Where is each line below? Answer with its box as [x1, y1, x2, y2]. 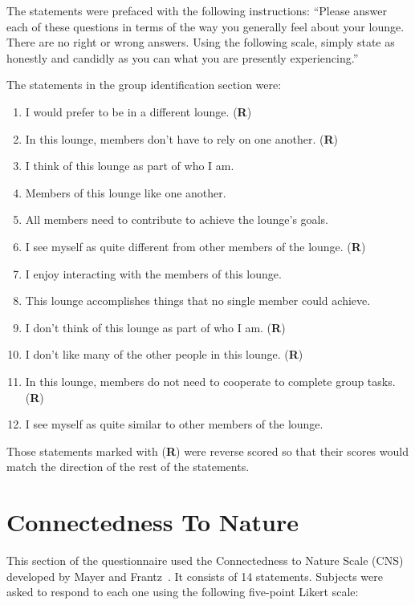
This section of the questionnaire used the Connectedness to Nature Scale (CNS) [6, 552, 404, 568]
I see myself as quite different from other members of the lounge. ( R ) [25, 238, 366, 254]
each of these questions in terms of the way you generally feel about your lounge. [6, 18, 405, 35]
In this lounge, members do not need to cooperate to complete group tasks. [25, 372, 396, 389]
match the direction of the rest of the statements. [6, 458, 250, 475]
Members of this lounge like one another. [25, 184, 226, 201]
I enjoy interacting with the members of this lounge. [25, 265, 282, 282]
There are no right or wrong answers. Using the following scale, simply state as [6, 34, 395, 51]
